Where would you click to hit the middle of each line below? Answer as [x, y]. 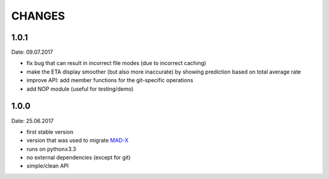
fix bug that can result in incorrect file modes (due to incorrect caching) [116, 63]
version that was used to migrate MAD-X [78, 141]
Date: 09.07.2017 [32, 52]
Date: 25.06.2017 [33, 121]
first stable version [50, 132]
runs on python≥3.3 [51, 149]
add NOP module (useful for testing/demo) [80, 89]
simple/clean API [48, 166]
